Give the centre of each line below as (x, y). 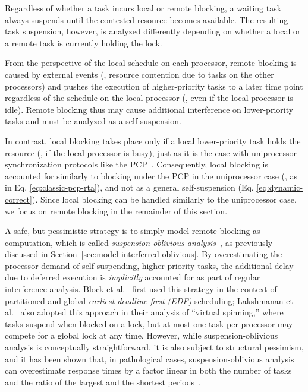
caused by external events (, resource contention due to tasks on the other (139, 74)
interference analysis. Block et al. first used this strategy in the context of (141, 289)
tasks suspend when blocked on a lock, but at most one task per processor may (149, 323)
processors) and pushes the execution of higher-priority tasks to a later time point (154, 86)
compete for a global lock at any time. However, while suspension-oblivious (142, 335)
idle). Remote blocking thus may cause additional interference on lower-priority (149, 109)
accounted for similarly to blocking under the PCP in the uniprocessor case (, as (151, 176)
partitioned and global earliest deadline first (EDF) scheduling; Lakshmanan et (149, 300)
